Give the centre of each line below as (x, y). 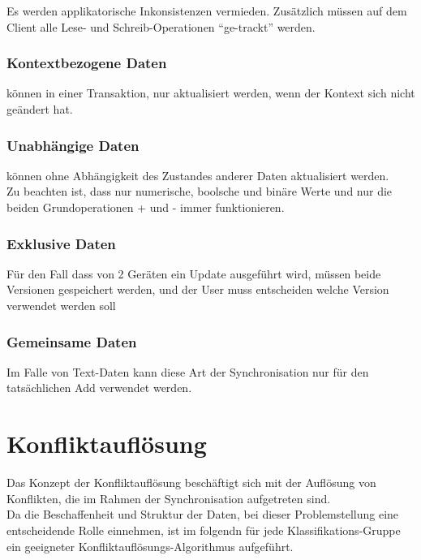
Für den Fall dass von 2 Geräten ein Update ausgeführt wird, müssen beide (194, 273)
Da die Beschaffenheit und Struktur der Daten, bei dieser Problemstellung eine (203, 514)
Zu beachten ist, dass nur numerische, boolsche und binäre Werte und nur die (200, 191)
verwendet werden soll (61, 305)
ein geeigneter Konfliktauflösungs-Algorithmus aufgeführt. (150, 546)
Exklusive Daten (61, 243)
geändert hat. (40, 109)
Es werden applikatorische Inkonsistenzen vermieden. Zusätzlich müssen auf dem (207, 11)
